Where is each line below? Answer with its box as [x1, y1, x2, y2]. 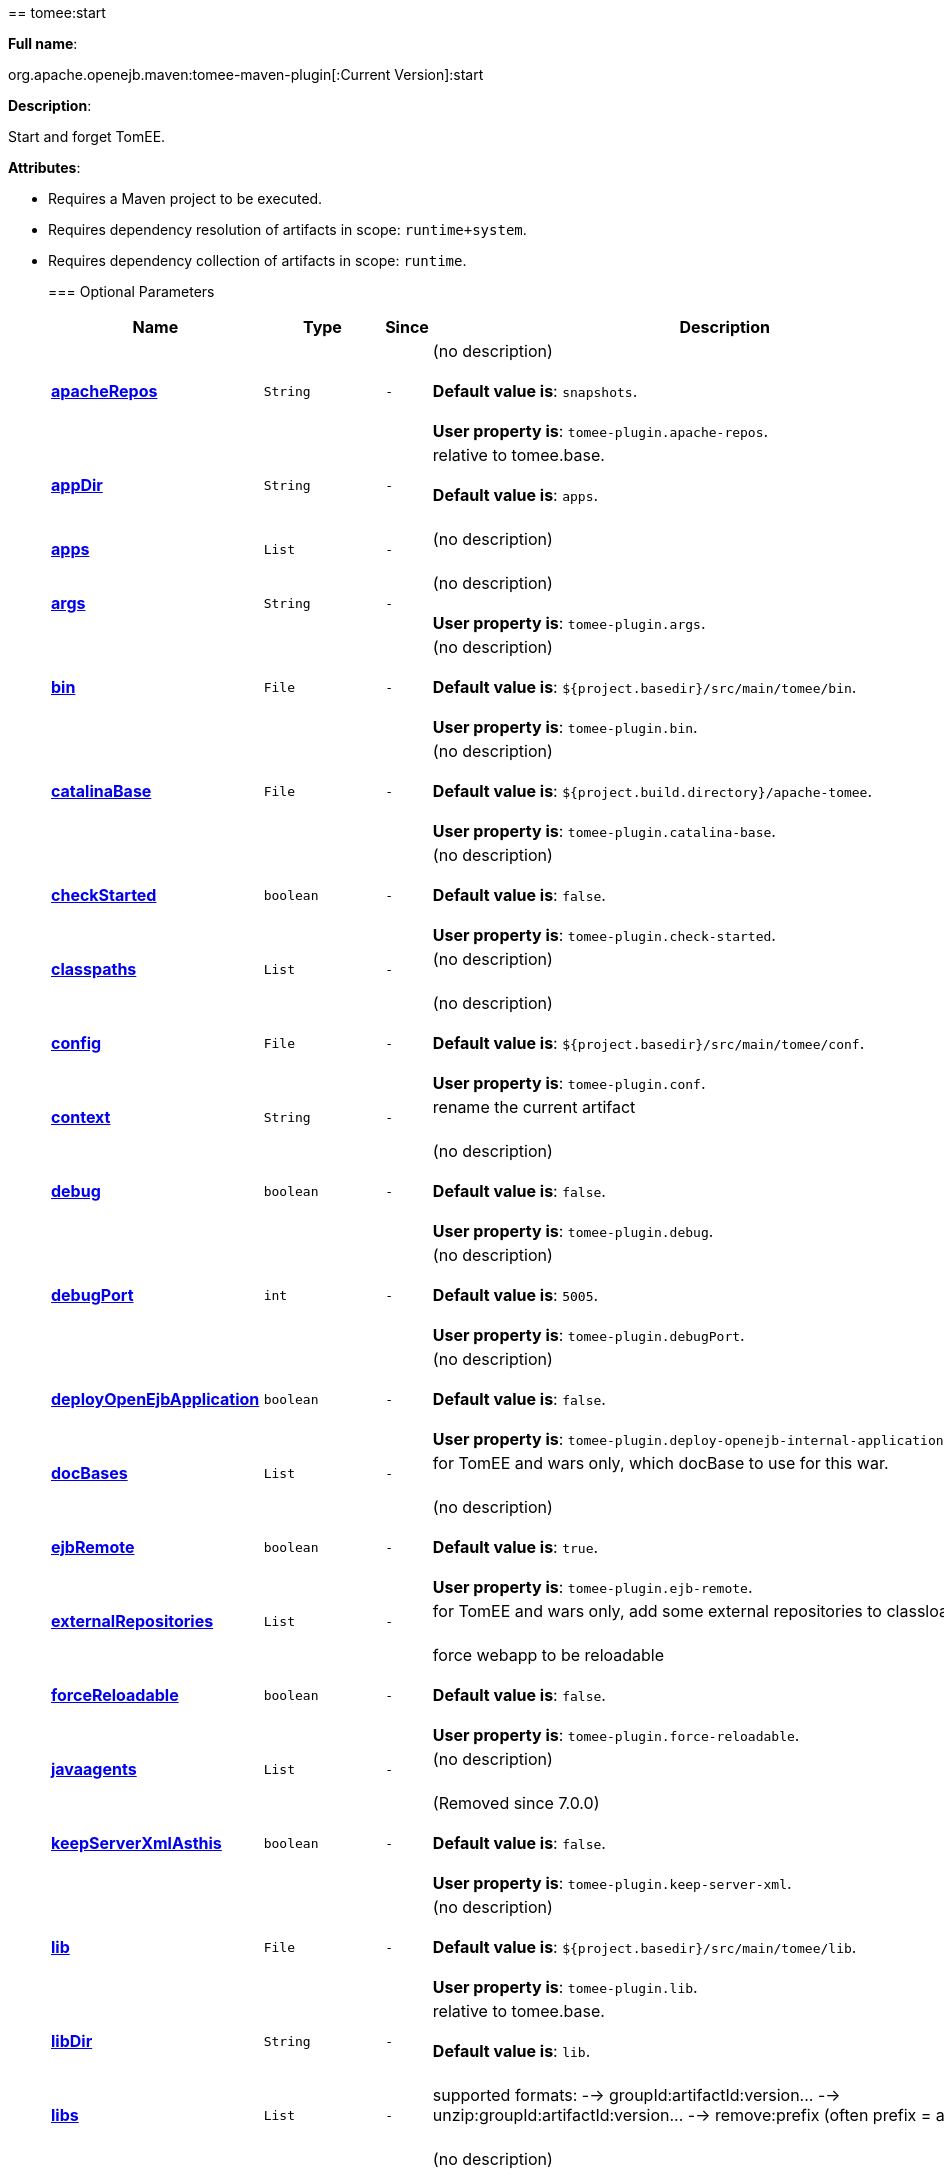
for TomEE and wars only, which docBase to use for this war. [432, 1453, 889, 1473]
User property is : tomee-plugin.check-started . [432, 925, 776, 945]
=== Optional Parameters [48, 283, 215, 300]
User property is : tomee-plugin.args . [432, 613, 706, 633]
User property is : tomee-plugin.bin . [432, 717, 698, 737]
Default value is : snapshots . [432, 381, 638, 401]
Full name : [8, 35, 78, 52]
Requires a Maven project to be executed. [48, 190, 323, 207]
